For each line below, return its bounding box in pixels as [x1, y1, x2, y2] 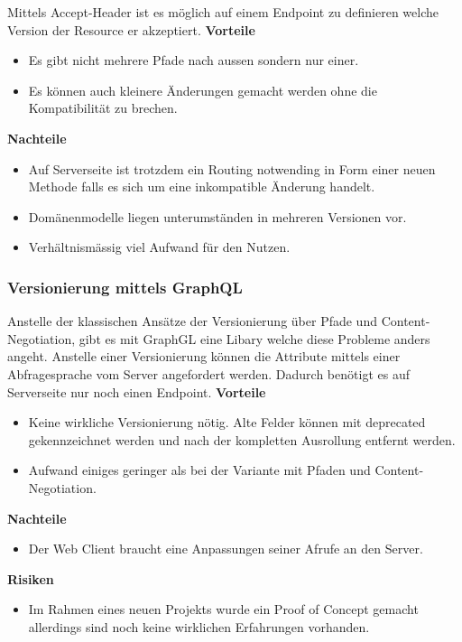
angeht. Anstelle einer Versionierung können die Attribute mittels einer [7, 347, 401, 366]
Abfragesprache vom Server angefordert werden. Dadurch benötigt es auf [7, 364, 410, 383]
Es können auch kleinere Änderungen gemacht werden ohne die [28, 80, 377, 99]
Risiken [7, 569, 54, 588]
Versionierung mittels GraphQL [7, 275, 243, 298]
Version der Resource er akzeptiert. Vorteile [7, 20, 255, 39]
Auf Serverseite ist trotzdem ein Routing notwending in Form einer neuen [28, 159, 436, 178]
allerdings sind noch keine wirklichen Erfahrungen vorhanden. [28, 617, 370, 636]
